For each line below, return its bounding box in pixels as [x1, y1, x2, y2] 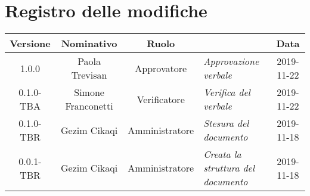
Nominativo [61, 36, 117, 51]
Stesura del [203, 116, 249, 130]
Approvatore [135, 61, 187, 75]
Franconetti [65, 99, 113, 113]
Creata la [203, 147, 241, 161]
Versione [10, 36, 51, 51]
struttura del [203, 161, 255, 175]
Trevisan [71, 68, 107, 82]
